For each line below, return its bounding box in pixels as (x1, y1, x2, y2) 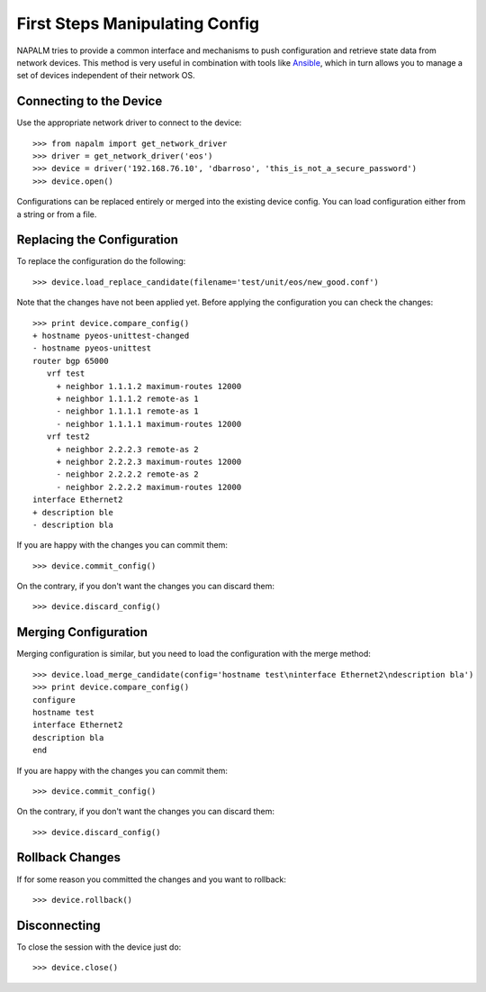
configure (32, 695, 76, 705)
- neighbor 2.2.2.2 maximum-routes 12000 (56, 482, 242, 492)
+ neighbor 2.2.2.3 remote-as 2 (56, 444, 200, 454)
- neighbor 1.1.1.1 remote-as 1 (56, 406, 200, 416)
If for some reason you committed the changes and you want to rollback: (16, 874, 287, 885)
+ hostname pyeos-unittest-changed (32, 331, 190, 341)
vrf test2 (46, 432, 90, 441)
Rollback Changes (16, 850, 121, 865)
